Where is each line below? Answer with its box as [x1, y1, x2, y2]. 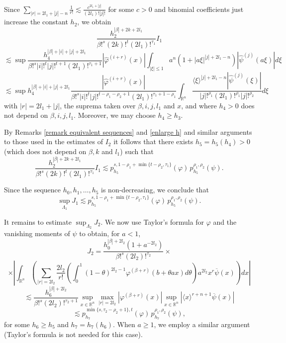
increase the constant [4, 16, 68, 27]
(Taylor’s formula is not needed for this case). [4, 329, 143, 339]
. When [113, 319, 135, 329]
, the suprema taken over [60, 100, 136, 110]
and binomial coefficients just [154, 3, 244, 14]
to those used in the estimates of [4, 136, 103, 147]
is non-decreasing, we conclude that [101, 184, 209, 195]
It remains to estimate [4, 216, 72, 227]
